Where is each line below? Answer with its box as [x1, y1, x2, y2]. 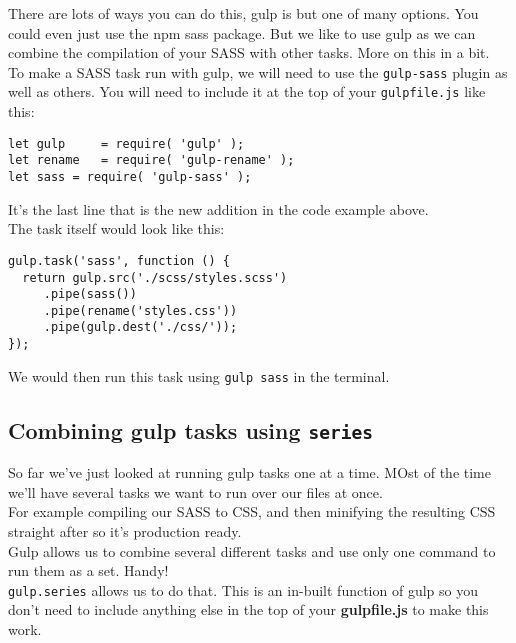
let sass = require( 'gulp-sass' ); [8, 170, 252, 184]
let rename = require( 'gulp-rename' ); [8, 153, 295, 168]
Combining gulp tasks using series [8, 414, 374, 445]
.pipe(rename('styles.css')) [43, 303, 238, 318]
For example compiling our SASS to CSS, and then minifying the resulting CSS [8, 501, 496, 522]
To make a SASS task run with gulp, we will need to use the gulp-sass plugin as [8, 61, 508, 82]
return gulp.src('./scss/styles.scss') [22, 270, 288, 285]
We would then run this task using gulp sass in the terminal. [8, 365, 390, 386]
